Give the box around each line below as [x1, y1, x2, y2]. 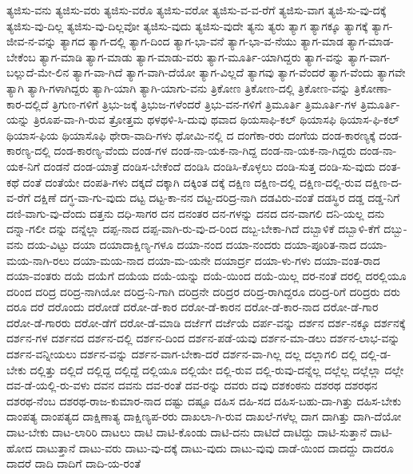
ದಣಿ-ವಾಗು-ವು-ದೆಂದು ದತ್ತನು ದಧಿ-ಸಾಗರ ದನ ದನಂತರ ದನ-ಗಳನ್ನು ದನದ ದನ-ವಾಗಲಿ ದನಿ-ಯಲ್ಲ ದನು [6, 204, 385, 221]
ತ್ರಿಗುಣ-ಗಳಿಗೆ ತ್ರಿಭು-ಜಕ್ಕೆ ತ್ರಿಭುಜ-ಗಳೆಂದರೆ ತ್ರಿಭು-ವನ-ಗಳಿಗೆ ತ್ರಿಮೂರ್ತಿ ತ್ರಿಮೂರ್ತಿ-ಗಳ [52, 95, 357, 112]
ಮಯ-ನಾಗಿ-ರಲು [6, 251, 69, 268]
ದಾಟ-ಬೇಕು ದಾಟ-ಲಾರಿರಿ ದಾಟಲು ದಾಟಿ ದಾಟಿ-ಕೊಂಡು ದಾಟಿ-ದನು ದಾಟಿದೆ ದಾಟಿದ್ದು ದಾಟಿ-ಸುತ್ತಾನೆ [6, 424, 367, 440]
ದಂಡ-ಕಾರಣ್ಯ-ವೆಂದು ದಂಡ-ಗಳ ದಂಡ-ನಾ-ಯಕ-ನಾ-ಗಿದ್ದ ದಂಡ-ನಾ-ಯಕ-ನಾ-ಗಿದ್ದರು [54, 142, 356, 159]
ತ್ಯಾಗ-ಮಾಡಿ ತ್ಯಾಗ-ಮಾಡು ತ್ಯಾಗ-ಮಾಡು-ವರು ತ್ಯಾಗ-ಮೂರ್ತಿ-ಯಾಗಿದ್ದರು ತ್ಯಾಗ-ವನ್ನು [39, 48, 344, 65]
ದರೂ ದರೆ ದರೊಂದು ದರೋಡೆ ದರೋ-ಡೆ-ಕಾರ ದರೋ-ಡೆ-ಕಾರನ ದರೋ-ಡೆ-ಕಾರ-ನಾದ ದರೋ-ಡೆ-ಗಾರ [6, 298, 379, 315]
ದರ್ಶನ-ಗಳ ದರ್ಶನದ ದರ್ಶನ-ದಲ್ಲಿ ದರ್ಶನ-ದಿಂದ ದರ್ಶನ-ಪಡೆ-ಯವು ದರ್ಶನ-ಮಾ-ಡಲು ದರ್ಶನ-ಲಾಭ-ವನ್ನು [6, 330, 400, 346]
